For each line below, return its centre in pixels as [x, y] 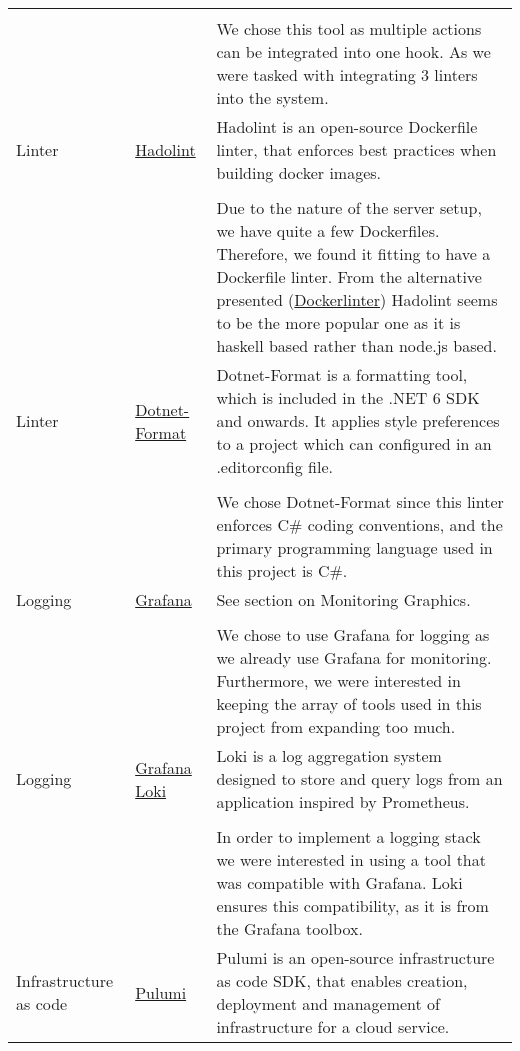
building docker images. [299, 172]
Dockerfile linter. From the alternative [349, 276]
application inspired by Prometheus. [343, 801]
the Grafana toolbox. [289, 928]
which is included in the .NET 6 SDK [348, 397]
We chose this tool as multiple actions [349, 28]
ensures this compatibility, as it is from [352, 905]
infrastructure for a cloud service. [333, 1026]
